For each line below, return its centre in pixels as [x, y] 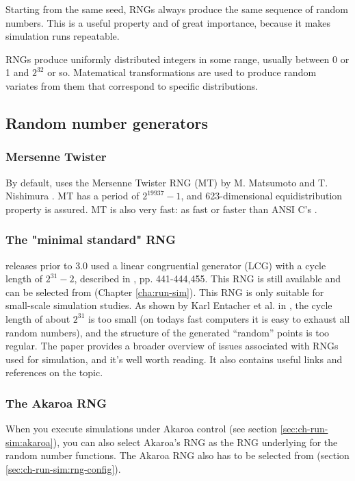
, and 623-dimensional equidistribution [262, 196]
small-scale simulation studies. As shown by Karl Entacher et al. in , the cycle [169, 305]
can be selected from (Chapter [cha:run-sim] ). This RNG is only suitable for [165, 292]
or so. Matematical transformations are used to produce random [182, 72]
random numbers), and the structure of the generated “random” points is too [168, 332]
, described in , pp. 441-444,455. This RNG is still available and [207, 279]
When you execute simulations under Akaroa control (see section [142, 429]
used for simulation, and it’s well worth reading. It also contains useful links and [174, 359]
